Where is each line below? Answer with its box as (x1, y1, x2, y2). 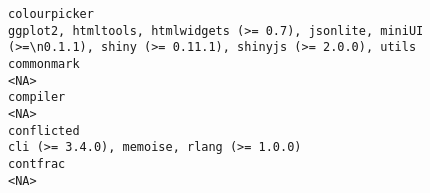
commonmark (8, 56, 80, 71)
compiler (8, 90, 66, 105)
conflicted (8, 123, 80, 138)
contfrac (8, 156, 66, 171)
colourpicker (8, 7, 94, 21)
